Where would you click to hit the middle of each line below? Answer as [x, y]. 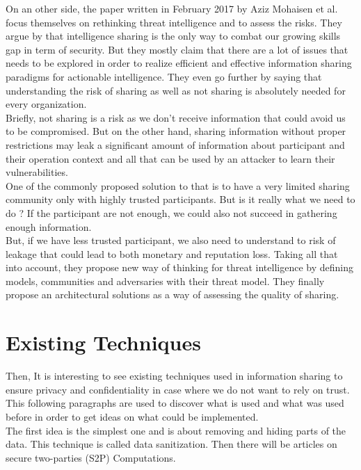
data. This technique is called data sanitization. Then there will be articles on [171, 444]
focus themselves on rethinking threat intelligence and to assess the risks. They [174, 22]
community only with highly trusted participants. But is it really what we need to [180, 199]
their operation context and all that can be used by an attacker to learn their [170, 158]
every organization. [46, 104]
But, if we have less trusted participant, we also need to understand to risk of [171, 240]
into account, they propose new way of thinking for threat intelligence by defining [179, 267]
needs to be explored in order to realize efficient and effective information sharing [179, 63]
